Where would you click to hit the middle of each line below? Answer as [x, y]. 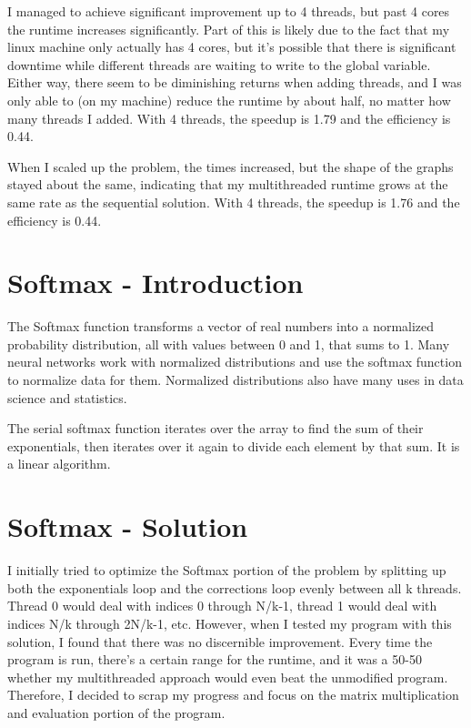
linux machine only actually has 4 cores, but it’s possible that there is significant [232, 47]
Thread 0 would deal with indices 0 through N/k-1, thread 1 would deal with [222, 606]
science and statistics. [67, 397]
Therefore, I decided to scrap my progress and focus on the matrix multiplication [233, 695]
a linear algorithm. [59, 464]
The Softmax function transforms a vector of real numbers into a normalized [221, 326]
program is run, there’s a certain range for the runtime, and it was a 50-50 [215, 659]
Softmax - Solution [128, 526]
